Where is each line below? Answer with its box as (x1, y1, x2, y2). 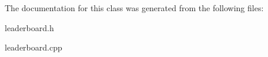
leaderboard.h (5, 21, 54, 33)
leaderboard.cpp (5, 41, 62, 53)
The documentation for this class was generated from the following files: (5, 2, 264, 14)
